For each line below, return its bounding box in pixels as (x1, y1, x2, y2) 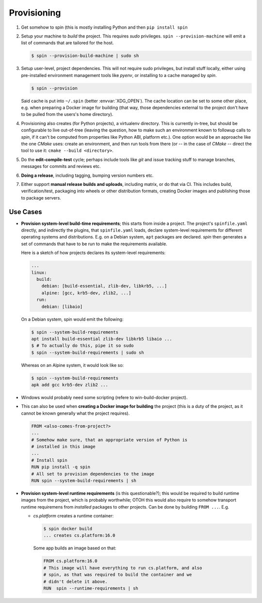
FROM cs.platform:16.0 (43, 558, 98, 564)
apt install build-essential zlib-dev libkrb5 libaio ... (31, 336, 172, 342)
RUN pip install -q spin (31, 464, 91, 470)
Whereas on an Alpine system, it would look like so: (21, 362, 124, 368)
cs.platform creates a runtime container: (33, 513, 114, 519)
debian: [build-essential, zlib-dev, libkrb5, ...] (41, 283, 167, 289)
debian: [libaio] (41, 304, 83, 309)
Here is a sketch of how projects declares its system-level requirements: (21, 250, 166, 256)
